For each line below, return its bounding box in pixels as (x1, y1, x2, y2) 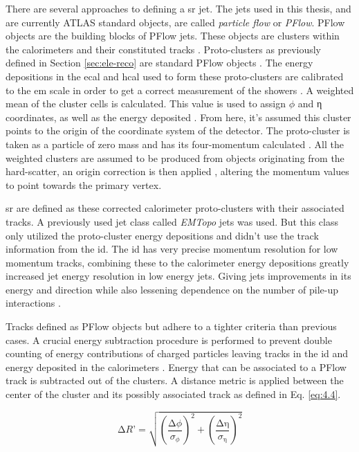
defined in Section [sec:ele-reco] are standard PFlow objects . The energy (6, 55, 313, 70)
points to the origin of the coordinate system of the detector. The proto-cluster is (6, 123, 350, 138)
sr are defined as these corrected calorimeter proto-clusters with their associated (6, 201, 344, 215)
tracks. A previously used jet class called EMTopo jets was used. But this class (6, 214, 338, 228)
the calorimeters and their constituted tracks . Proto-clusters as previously (6, 42, 322, 56)
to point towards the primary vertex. (6, 177, 162, 192)
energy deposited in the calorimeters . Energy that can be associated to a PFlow (6, 359, 347, 374)
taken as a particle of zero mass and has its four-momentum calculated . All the (6, 136, 344, 151)
